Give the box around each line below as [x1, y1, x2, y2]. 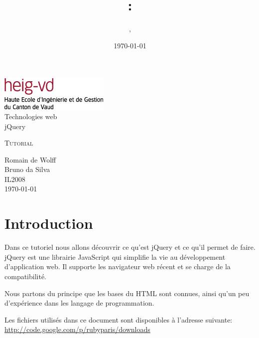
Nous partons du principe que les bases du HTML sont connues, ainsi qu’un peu [4, 288, 250, 298]
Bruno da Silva [4, 164, 50, 174]
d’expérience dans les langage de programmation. [4, 298, 154, 308]
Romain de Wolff [4, 154, 56, 165]
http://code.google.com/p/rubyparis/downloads [4, 324, 150, 335]
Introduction [4, 213, 93, 233]
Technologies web [4, 111, 57, 121]
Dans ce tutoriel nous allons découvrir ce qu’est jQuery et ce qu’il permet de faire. [4, 242, 256, 252]
